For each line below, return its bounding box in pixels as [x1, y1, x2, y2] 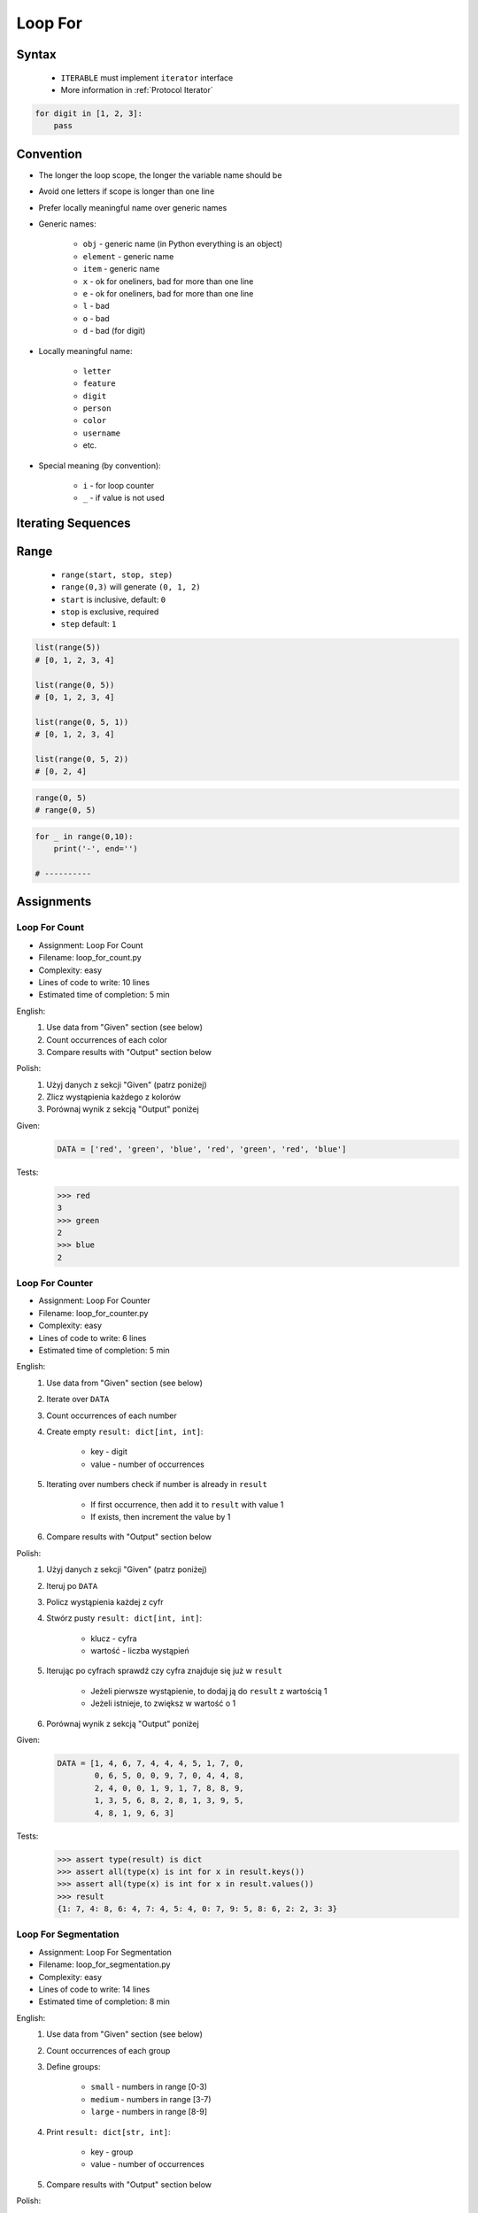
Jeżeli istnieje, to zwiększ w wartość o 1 [90, 1698, 236, 1708]
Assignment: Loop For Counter [38, 1295, 150, 1306]
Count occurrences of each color [46, 1034, 168, 1045]
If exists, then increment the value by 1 [90, 1511, 231, 1522]
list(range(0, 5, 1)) [35, 717, 129, 727]
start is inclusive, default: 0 [60, 594, 166, 605]
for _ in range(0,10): [35, 831, 134, 841]
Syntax [16, 47, 57, 62]
